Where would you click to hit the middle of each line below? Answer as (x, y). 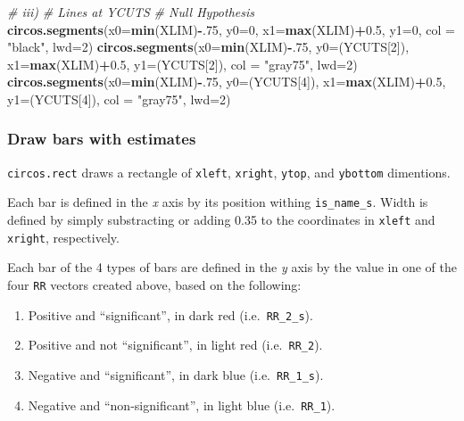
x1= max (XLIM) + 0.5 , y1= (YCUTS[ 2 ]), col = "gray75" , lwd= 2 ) (182, 64)
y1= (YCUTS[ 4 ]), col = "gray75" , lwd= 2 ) (119, 99)
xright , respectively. (63, 237)
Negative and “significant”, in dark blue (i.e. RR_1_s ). (176, 374)
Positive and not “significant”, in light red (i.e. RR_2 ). (175, 345)
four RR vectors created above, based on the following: (154, 285)
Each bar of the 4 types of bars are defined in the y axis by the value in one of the (232, 267)
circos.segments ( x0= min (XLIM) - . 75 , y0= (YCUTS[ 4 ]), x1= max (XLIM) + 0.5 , (227, 82)
